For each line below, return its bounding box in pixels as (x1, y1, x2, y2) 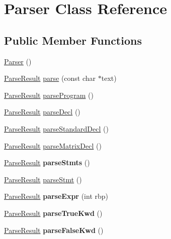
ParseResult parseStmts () (4, 157, 90, 168)
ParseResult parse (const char (4, 73, 96, 83)
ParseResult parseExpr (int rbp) (4, 191, 109, 201)
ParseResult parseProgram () (4, 89, 94, 100)
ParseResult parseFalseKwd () (4, 224, 104, 235)
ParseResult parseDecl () (4, 106, 80, 117)
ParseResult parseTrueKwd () (4, 207, 103, 218)
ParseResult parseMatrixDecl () (4, 140, 102, 151)
